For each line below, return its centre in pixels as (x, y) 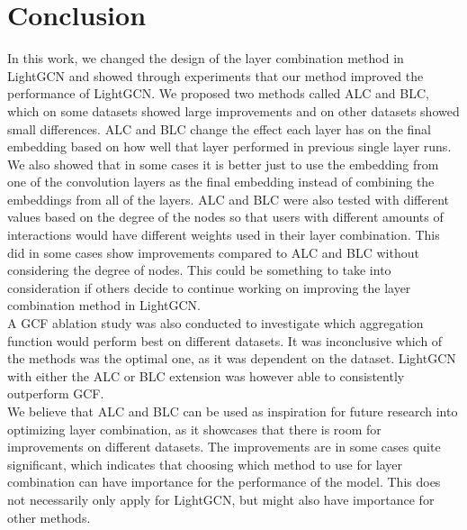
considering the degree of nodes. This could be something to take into (199, 270)
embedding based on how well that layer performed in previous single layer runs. (229, 146)
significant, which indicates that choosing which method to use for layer (205, 464)
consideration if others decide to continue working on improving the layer (209, 287)
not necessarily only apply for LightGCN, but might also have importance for (221, 499)
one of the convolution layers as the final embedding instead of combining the (221, 182)
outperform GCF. (56, 393)
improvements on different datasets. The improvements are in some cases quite (224, 447)
